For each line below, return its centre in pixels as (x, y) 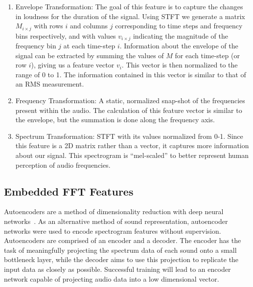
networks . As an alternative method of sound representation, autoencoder (116, 221)
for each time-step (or (207, 55)
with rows (48, 26)
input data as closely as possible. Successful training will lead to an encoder (117, 269)
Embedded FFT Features (69, 191)
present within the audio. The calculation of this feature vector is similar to (129, 110)
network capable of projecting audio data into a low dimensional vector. (112, 278)
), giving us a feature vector (73, 65)
